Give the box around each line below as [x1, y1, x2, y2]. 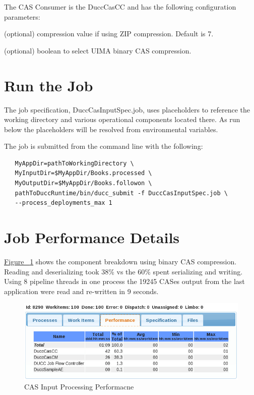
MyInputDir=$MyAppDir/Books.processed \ [15, 170, 152, 177]
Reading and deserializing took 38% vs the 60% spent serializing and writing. [4, 266, 243, 276]
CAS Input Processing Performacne [24, 381, 134, 392]
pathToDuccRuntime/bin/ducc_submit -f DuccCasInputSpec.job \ [15, 189, 228, 197]
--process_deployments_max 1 [15, 199, 112, 207]
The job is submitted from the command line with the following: [4, 141, 203, 151]
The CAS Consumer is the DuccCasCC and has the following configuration [4, 2, 236, 12]
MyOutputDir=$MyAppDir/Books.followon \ [15, 180, 152, 187]
